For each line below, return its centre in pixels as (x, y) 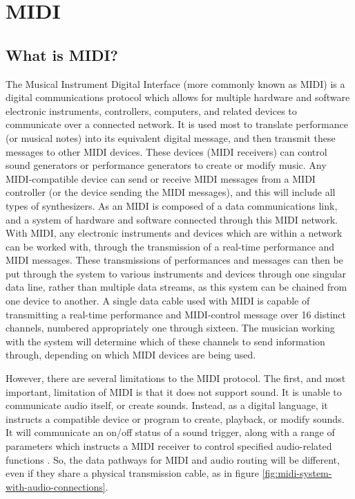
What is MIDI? (62, 54)
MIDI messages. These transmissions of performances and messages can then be (174, 260)
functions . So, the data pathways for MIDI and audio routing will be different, (173, 459)
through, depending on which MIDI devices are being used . (131, 355)
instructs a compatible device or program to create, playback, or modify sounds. (175, 418)
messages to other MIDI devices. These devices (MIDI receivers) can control (166, 151)
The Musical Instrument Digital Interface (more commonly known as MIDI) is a (175, 83)
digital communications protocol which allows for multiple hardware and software (178, 97)
